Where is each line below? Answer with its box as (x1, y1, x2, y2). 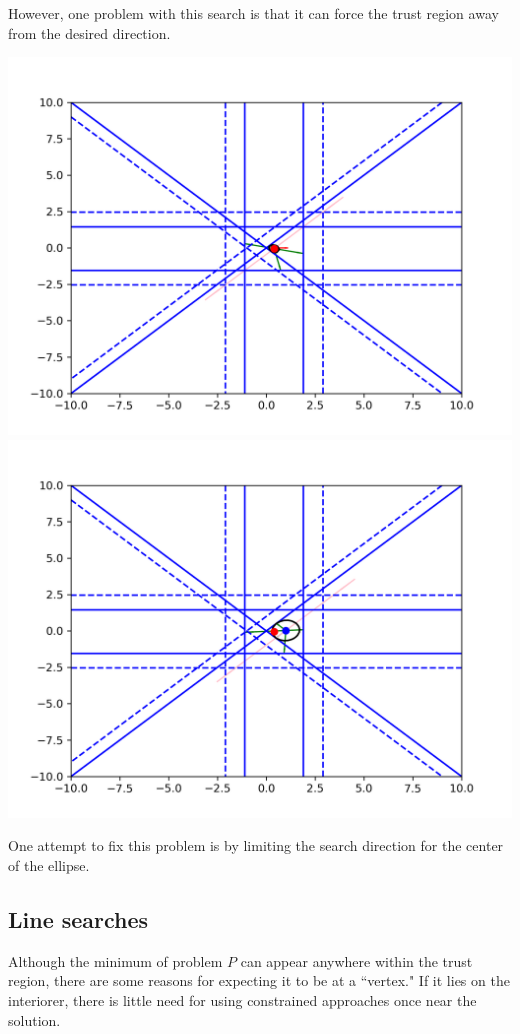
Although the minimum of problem (8, 950, 223, 971)
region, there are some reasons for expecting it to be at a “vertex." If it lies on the (8, 970, 510, 991)
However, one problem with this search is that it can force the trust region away (8, 3, 499, 23)
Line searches (8, 903, 149, 934)
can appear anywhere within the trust (240, 950, 473, 971)
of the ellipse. (8, 854, 90, 875)
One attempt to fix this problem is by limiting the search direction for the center (8, 835, 504, 856)
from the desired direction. (8, 22, 171, 43)
